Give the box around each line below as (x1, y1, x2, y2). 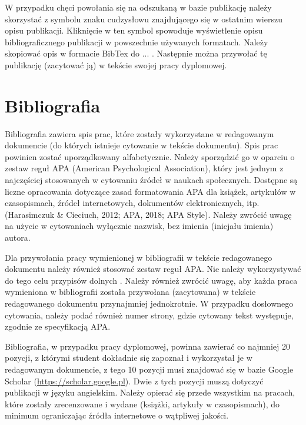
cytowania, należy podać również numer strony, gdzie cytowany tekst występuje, (5, 308, 294, 321)
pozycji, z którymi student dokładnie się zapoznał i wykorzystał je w (5, 351, 252, 364)
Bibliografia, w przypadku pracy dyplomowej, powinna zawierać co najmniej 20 (5, 340, 290, 352)
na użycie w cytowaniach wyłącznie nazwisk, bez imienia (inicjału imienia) (5, 220, 274, 232)
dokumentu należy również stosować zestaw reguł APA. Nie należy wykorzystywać (5, 263, 301, 275)
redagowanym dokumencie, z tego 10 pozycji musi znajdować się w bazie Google (5, 363, 294, 375)
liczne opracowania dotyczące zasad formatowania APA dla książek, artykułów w (5, 185, 296, 197)
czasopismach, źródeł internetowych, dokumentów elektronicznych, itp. (5, 197, 260, 209)
